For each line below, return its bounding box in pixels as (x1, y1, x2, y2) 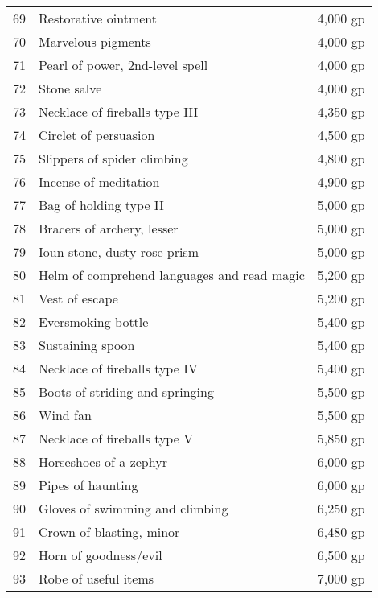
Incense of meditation (39, 172, 160, 191)
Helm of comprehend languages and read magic (39, 266, 305, 284)
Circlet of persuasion (39, 126, 155, 144)
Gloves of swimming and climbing (39, 499, 228, 518)
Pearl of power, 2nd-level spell (39, 56, 208, 74)
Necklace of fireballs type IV (39, 359, 198, 377)
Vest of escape (39, 289, 118, 307)
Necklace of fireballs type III (39, 102, 199, 121)
